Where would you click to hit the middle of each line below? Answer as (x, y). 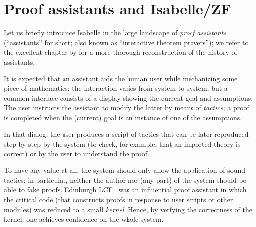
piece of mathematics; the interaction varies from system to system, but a (116, 88)
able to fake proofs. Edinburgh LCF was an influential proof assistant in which (125, 189)
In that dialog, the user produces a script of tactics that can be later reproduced (126, 134)
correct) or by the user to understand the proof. (77, 153)
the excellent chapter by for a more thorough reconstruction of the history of (121, 52)
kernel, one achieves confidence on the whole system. (84, 219)
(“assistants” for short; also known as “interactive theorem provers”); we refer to (126, 42)
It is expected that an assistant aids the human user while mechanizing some (121, 78)
